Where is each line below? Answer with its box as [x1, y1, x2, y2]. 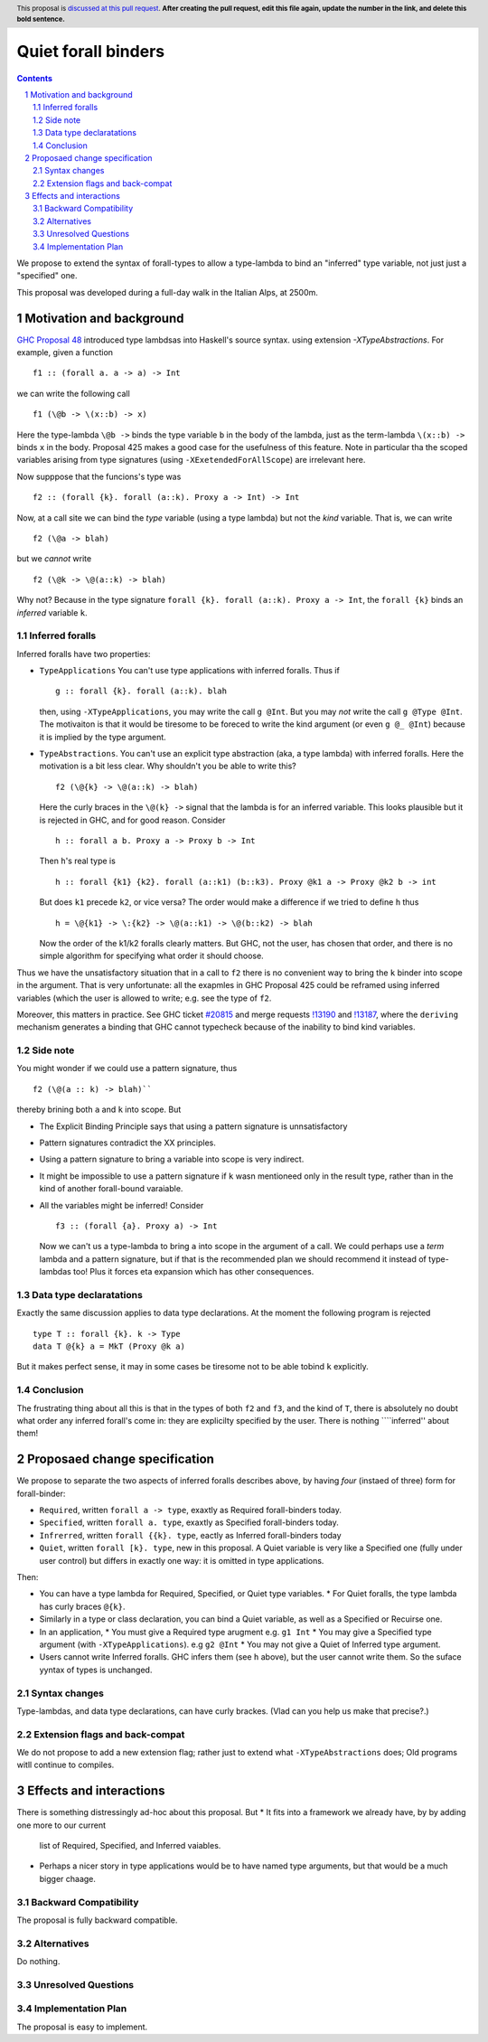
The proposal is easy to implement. [16, 2021, 148, 2032]
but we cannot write [16, 553, 92, 564]
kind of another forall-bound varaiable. [39, 1183, 183, 1194]
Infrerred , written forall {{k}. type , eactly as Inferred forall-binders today [39, 1529, 343, 1540]
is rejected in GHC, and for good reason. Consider [39, 814, 226, 825]
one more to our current [16, 1820, 107, 1830]
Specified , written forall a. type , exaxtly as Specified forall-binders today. [39, 1517, 339, 1528]
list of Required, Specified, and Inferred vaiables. [39, 1840, 221, 1851]
